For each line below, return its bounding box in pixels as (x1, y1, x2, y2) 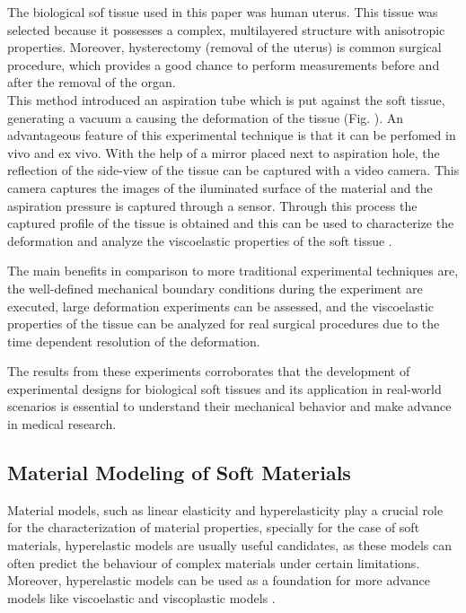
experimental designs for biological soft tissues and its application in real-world (7, 379, 442, 398)
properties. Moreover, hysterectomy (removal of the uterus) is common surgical (7, 38, 442, 57)
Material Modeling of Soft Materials (7, 459, 351, 486)
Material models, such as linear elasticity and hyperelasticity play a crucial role (7, 500, 444, 519)
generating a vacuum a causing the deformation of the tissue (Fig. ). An (7, 108, 404, 127)
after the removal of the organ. (7, 73, 176, 92)
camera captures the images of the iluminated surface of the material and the (7, 178, 433, 197)
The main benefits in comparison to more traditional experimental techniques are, (7, 261, 459, 280)
